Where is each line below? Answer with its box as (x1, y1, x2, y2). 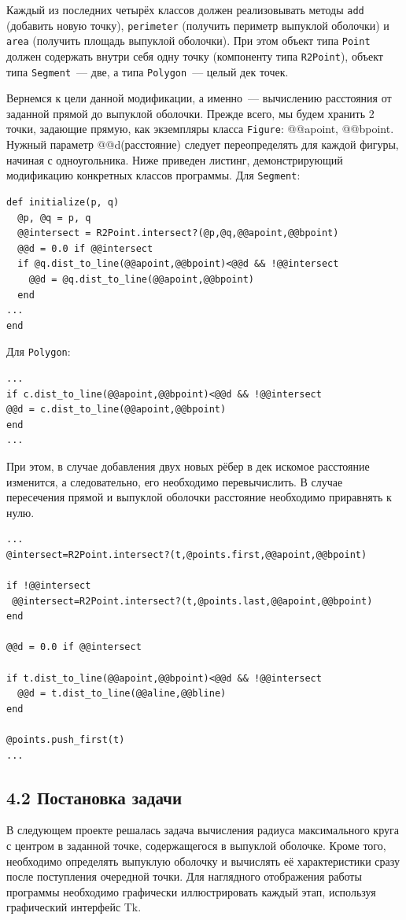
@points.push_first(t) (6, 734, 125, 746)
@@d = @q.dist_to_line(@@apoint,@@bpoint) (28, 273, 254, 285)
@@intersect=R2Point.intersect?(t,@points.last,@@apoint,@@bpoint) (12, 595, 373, 607)
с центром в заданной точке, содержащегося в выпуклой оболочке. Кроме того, (6, 837, 386, 854)
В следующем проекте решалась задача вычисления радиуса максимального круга (6, 822, 399, 838)
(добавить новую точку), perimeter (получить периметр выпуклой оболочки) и (6, 17, 389, 33)
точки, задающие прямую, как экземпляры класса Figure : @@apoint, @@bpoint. (6, 120, 394, 137)
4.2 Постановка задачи (6, 785, 183, 809)
